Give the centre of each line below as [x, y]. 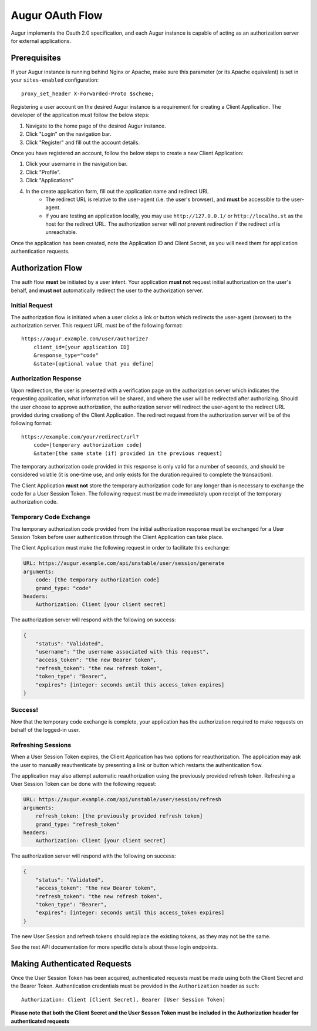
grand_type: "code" [64, 588]
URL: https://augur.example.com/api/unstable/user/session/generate [124, 563]
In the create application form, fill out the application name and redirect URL [117, 191]
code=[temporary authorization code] [87, 445]
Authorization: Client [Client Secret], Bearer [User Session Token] [124, 1000]
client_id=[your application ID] [82, 347]
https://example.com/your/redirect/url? [80, 437]
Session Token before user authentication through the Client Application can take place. [117, 537]
